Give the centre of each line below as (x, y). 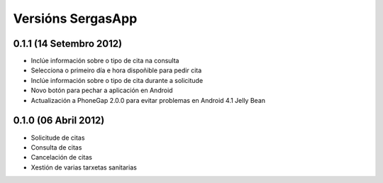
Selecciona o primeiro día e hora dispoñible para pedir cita (116, 70)
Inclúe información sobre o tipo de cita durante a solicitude (117, 80)
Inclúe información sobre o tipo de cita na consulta (105, 61)
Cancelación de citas (61, 157)
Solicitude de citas (58, 138)
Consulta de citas (56, 147)
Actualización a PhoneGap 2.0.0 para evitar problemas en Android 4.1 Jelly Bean (148, 100)
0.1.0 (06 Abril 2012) (59, 121)
